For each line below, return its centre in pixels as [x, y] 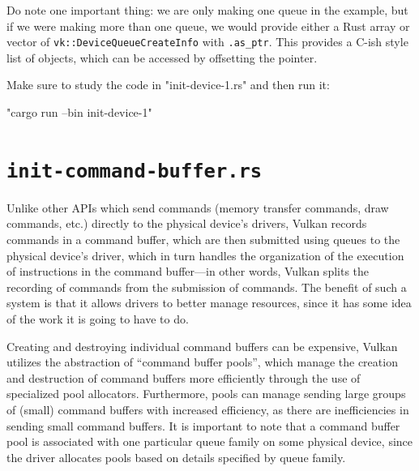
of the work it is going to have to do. [98, 319]
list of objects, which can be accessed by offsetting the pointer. [162, 57]
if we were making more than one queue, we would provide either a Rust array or [208, 26]
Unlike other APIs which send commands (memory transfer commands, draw [198, 207]
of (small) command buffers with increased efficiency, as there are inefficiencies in [208, 409]
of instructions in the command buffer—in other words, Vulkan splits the [188, 271]
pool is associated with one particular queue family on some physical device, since [210, 441]
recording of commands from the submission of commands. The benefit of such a [207, 287]
